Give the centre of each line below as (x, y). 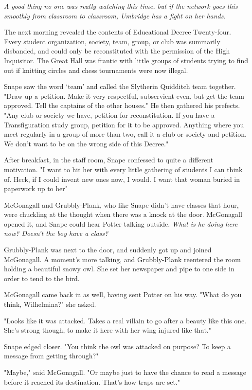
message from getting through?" (51, 356)
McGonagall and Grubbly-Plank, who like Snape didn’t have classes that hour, (121, 204)
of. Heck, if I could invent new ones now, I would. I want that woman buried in (122, 179)
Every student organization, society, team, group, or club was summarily (112, 41)
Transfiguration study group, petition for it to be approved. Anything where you (124, 124)
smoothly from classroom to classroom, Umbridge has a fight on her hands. (115, 15)
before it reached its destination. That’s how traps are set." (92, 381)
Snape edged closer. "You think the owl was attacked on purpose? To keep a (117, 346)
